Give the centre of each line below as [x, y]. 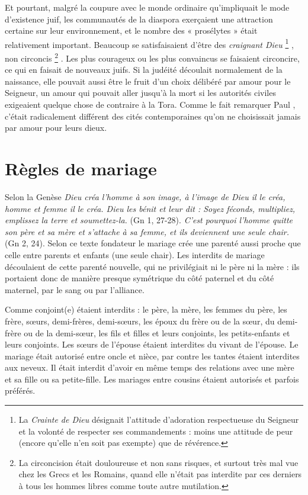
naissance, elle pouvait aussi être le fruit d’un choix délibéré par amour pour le [148, 81]
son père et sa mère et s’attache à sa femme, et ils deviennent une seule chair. [147, 231]
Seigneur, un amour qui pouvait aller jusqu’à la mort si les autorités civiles [140, 93]
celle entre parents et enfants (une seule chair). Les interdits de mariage [135, 254]
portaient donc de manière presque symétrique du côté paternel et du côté [139, 278]
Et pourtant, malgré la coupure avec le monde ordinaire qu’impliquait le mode [147, 7]
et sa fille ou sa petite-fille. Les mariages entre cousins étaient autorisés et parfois [152, 379]
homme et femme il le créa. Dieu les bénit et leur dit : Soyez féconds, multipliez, [150, 208]
